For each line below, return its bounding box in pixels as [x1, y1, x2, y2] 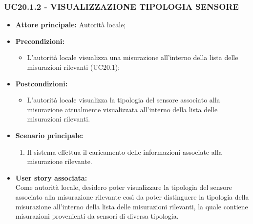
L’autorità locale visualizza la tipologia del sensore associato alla [27, 95, 220, 105]
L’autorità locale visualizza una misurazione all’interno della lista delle [27, 52, 238, 62]
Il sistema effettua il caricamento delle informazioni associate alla [27, 146, 222, 157]
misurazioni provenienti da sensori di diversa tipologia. [15, 211, 179, 221]
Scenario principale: [15, 130, 84, 140]
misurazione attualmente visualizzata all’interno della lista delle [27, 104, 218, 114]
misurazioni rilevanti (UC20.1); [27, 62, 120, 72]
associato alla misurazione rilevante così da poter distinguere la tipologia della [15, 191, 249, 202]
